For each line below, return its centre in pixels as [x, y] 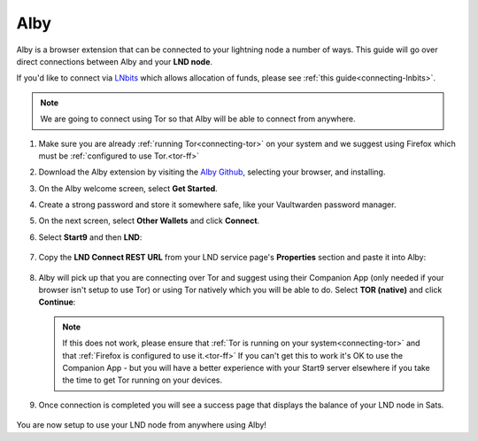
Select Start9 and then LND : [90, 237]
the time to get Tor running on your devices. [143, 380]
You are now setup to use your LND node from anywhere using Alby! [142, 425]
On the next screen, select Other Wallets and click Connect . [149, 220]
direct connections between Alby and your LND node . [114, 61]
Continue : [57, 302]
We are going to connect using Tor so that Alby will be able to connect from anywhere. [198, 119]
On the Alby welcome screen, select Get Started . [128, 188]
